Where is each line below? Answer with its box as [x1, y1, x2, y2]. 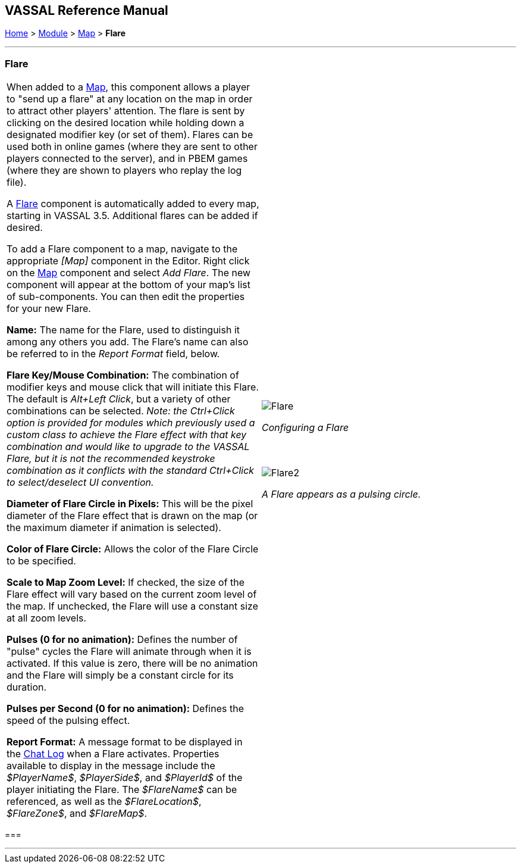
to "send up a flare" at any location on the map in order [7, 93, 253, 105]
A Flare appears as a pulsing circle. [262, 488, 421, 501]
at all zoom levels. [7, 612, 87, 625]
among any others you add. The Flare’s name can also [7, 336, 249, 348]
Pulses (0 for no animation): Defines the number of [7, 633, 238, 646]
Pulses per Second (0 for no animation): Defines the [7, 702, 244, 715]
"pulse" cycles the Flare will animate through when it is [7, 645, 252, 658]
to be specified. [7, 555, 76, 567]
